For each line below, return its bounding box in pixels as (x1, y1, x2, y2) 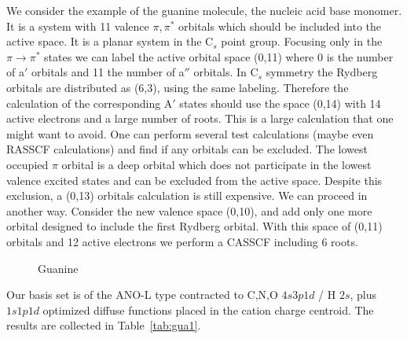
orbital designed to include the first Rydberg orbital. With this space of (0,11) (6, 218, 383, 234)
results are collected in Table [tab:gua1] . (6, 317, 201, 333)
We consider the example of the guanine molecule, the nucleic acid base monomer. (6, 2, 402, 18)
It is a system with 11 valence (6, 17, 149, 34)
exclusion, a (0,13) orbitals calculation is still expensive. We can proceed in (6, 187, 368, 204)
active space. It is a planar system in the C (6, 33, 214, 50)
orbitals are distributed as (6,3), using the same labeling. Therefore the (6, 79, 349, 95)
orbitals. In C (193, 64, 258, 80)
